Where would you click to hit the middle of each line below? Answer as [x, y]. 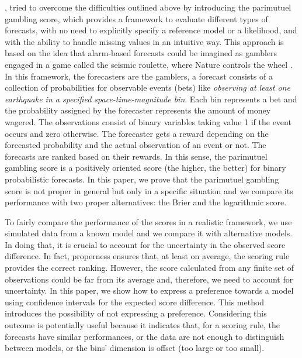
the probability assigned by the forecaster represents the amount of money [138, 110]
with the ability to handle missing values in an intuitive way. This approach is [144, 41]
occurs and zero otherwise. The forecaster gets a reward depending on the [137, 133]
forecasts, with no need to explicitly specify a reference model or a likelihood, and [151, 30]
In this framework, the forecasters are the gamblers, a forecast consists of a [139, 76]
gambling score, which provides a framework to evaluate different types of [136, 18]
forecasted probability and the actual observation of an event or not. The [136, 145]
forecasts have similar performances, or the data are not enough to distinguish [145, 336]
